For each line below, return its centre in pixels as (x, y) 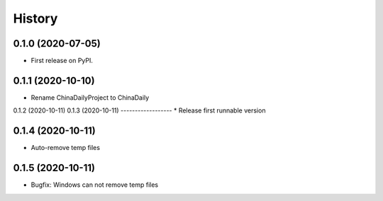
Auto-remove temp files (66, 148)
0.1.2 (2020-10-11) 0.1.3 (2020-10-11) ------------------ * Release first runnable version (139, 110)
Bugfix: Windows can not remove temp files (95, 185)
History (35, 18)
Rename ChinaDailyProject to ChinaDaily (90, 97)
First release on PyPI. (62, 61)
